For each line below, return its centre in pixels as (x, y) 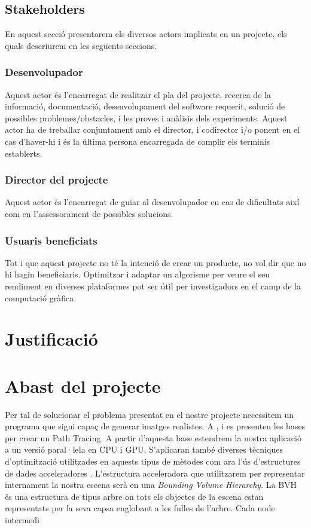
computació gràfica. (41, 297)
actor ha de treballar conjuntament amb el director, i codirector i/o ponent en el (152, 129)
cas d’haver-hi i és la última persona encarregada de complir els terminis (138, 141)
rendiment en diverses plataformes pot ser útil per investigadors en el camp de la (153, 286)
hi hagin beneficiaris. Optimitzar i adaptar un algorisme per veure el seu (138, 274)
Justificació (51, 339)
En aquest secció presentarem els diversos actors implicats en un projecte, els (146, 34)
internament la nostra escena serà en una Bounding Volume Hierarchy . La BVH (151, 485)
